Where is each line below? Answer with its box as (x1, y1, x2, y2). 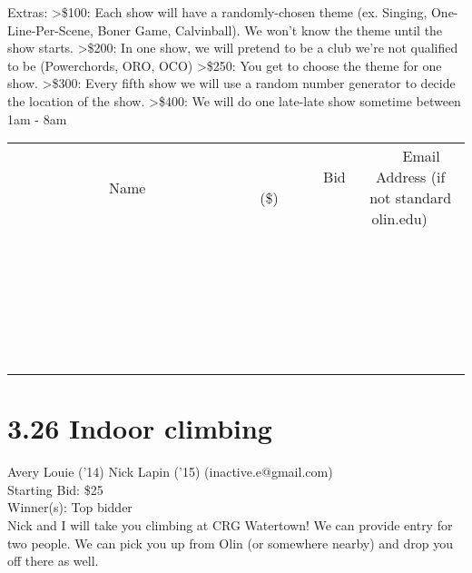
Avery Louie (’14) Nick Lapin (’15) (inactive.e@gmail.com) (7, 462, 333, 481)
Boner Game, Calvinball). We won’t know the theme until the (97, 20, 443, 39)
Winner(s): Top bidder (7, 498, 133, 517)
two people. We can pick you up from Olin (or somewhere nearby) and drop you (7, 533, 454, 552)
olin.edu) (371, 208, 428, 230)
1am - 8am (7, 109, 67, 128)
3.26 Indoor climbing (7, 410, 272, 447)
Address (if (376, 166, 446, 188)
